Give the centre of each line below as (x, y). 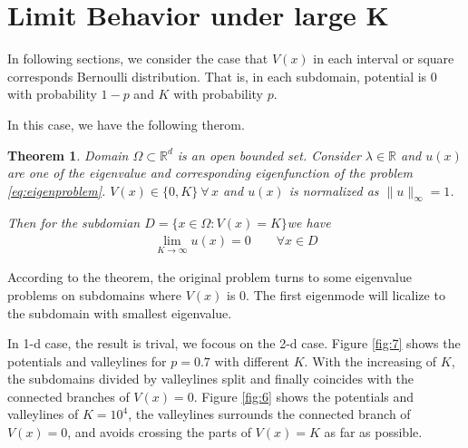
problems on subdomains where (95, 294)
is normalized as (334, 190)
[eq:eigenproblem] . (57, 190)
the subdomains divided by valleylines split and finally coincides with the (211, 379)
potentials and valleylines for (87, 360)
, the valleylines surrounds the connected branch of (269, 414)
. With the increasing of (370, 360)
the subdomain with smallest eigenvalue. (120, 312)
